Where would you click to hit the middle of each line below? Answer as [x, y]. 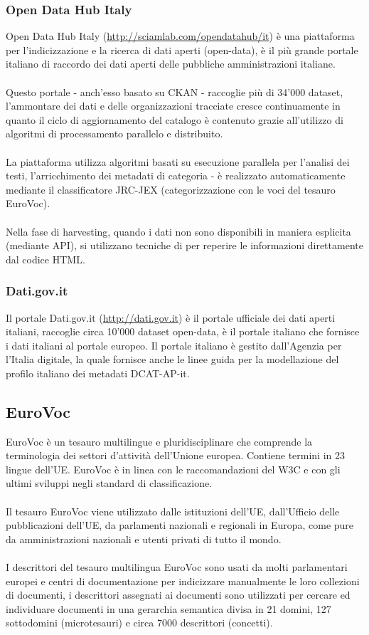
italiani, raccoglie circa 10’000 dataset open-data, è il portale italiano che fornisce [183, 331]
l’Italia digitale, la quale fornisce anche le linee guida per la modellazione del [172, 359]
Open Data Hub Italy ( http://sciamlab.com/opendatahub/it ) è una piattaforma [180, 36]
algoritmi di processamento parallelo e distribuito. [114, 133]
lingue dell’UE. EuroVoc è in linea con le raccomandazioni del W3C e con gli [173, 469]
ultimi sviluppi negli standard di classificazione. [109, 483]
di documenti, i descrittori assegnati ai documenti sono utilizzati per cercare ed [178, 595]
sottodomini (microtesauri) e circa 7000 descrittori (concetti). [139, 623]
